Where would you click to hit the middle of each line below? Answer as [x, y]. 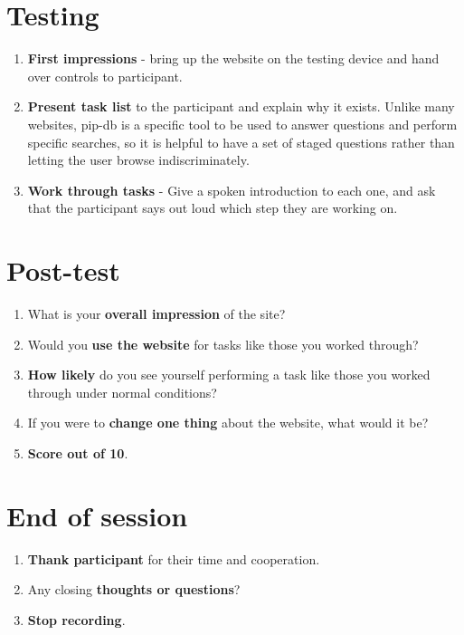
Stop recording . [76, 619]
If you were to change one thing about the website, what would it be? [228, 423]
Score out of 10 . [78, 452]
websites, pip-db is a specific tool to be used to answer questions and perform [242, 124]
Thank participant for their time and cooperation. [174, 558]
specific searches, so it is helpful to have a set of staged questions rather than [241, 142]
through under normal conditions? [122, 392]
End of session [97, 515]
